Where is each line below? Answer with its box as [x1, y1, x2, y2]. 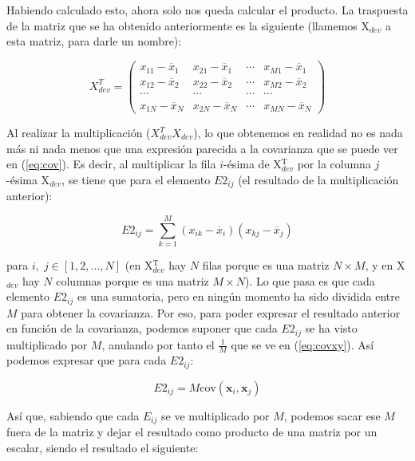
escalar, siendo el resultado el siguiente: [6, 439, 199, 455]
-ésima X [6, 171, 50, 187]
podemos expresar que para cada [6, 352, 167, 368]
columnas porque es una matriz [56, 272, 209, 289]
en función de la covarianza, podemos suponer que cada [6, 320, 278, 337]
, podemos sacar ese [283, 407, 381, 424]
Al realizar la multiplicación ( [6, 124, 151, 140]
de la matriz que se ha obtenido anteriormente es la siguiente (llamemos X [6, 17, 370, 33]
